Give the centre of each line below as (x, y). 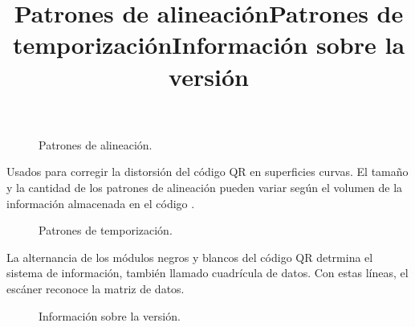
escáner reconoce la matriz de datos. (96, 288)
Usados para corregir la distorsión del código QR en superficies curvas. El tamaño (207, 172)
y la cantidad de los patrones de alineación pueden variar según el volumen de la (205, 187)
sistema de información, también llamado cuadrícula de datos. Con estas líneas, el (207, 273)
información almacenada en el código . (101, 203)
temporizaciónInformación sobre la (209, 45)
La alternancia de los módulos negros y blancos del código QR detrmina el (190, 257)
